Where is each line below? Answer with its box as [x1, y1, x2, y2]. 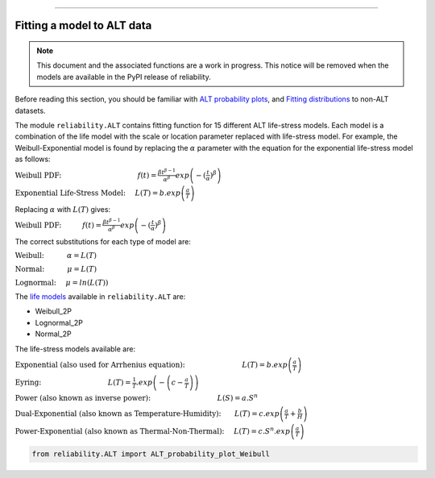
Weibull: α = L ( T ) [14, 251, 97, 260]
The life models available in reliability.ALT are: [14, 292, 186, 301]
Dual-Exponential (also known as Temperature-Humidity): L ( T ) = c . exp [14, 409, 280, 418]
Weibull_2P [35, 306, 72, 316]
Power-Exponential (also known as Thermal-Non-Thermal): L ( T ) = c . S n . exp [14, 425, 291, 435]
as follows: [14, 154, 52, 164]
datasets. [14, 106, 46, 115]
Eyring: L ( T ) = [14, 378, 131, 387]
